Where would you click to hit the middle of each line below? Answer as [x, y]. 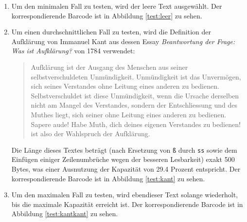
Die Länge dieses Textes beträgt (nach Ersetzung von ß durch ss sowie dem [124, 150]
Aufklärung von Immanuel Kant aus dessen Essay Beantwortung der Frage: [123, 41]
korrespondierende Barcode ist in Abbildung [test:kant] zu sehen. [108, 178]
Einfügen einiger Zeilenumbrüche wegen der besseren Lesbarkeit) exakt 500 [123, 159]
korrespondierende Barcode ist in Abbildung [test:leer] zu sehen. [107, 15]
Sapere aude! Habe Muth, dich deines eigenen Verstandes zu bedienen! [136, 124]
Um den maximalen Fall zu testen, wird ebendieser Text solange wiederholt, [125, 195]
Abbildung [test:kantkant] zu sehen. [65, 214]
